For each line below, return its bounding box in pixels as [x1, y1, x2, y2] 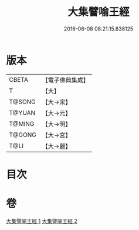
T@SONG [9, 98, 36, 106]
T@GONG [9, 131, 36, 139]
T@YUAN [9, 108, 36, 116]
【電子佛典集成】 [42, 76, 89, 84]
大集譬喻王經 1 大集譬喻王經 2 [6, 217, 78, 224]
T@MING [9, 119, 35, 128]
